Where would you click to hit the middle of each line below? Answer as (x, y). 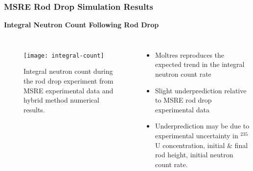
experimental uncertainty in (197, 135)
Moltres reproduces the (190, 54)
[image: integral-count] (64, 55)
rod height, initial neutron (194, 155)
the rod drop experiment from (69, 81)
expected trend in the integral (200, 64)
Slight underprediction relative (201, 90)
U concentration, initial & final (202, 145)
